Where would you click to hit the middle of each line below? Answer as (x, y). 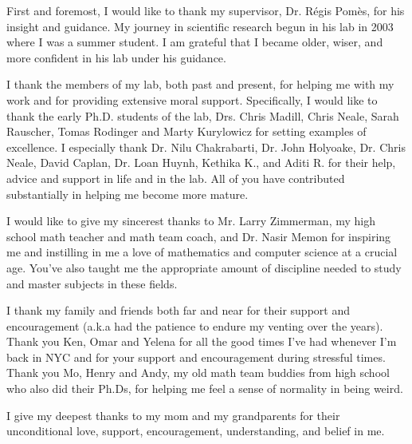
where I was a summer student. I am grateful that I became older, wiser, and (195, 42)
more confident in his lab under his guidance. (116, 57)
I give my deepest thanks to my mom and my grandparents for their (173, 415)
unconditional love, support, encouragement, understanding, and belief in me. (196, 431)
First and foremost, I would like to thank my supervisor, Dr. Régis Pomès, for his (206, 10)
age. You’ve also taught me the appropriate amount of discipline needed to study (204, 267)
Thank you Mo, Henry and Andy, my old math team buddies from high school (198, 373)
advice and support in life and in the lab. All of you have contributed (176, 178)
